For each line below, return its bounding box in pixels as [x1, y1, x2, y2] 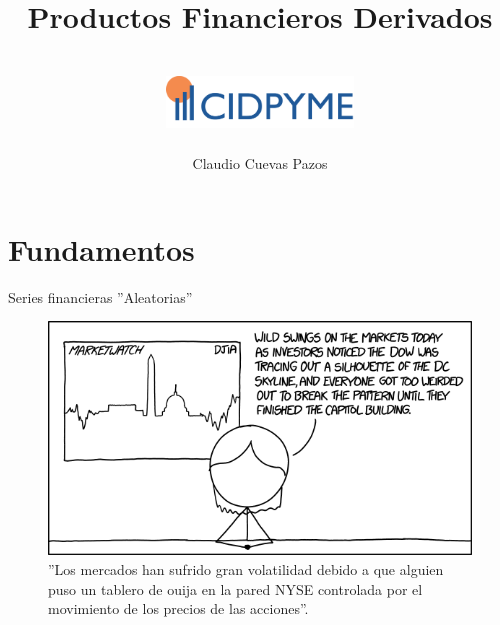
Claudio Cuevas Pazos [192, 153, 328, 174]
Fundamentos [8, 228, 195, 269]
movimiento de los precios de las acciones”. [48, 598, 309, 619]
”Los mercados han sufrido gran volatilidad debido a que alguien [48, 558, 444, 579]
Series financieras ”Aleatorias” [8, 286, 193, 307]
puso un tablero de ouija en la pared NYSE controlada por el [48, 578, 423, 599]
